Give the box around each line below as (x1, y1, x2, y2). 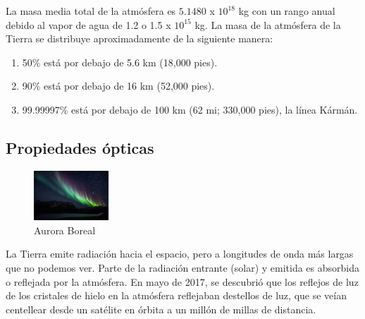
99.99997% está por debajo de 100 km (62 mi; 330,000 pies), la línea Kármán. (22, 102, 358, 116)
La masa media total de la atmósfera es (6, 4, 176, 18)
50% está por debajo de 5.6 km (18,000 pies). (22, 54, 218, 69)
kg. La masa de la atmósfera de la (194, 17, 341, 32)
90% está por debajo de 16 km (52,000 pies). (22, 78, 215, 93)
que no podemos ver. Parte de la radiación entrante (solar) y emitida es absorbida (6, 260, 360, 275)
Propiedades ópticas (6, 136, 154, 158)
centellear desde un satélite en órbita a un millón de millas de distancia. (6, 301, 316, 316)
